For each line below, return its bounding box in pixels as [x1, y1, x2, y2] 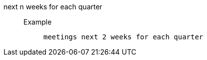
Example [23, 18, 52, 26]
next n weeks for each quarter [3, 2, 103, 11]
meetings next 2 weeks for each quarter [43, 33, 204, 41]
